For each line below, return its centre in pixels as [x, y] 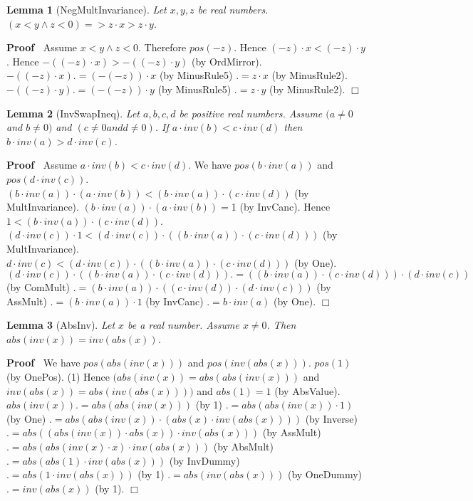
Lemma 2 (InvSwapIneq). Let [73, 113]
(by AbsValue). [307, 390]
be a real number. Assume [183, 325]
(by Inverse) [331, 418]
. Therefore [162, 47]
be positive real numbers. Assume [251, 113]
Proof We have [43, 363]
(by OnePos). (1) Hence [58, 377]
